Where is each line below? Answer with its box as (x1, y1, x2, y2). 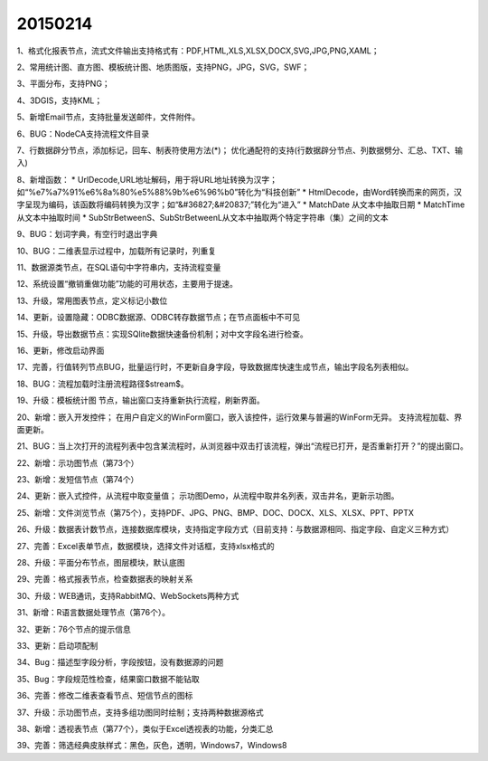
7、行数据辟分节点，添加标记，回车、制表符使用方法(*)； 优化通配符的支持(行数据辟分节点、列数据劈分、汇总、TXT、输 (16, 145, 464, 156)
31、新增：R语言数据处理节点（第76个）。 (16, 607, 171, 618)
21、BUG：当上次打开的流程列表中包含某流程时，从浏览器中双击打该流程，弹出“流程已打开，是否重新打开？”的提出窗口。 (16, 441, 469, 452)
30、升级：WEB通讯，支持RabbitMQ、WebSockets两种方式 (16, 590, 239, 601)
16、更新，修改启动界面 (16, 345, 105, 356)
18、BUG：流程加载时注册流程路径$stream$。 (16, 378, 189, 389)
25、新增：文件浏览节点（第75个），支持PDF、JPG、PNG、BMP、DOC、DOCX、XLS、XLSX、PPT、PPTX (16, 507, 415, 518)
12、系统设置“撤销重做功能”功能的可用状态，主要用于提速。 (16, 279, 239, 290)
